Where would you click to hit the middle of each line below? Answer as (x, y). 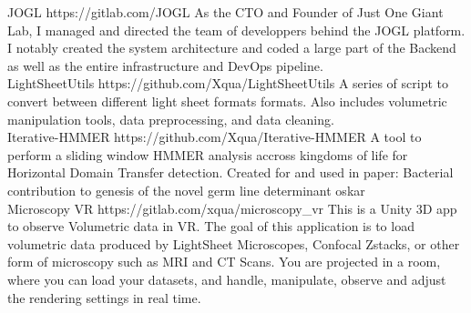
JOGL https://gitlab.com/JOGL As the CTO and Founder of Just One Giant (225, 12)
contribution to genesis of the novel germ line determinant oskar (186, 190)
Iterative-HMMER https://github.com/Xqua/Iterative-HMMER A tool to (215, 137)
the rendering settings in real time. (104, 297)
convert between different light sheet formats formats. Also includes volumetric (227, 101)
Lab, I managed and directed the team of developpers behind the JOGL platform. (236, 30)
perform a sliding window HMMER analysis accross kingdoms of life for (208, 154)
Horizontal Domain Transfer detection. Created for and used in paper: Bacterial (230, 172)
